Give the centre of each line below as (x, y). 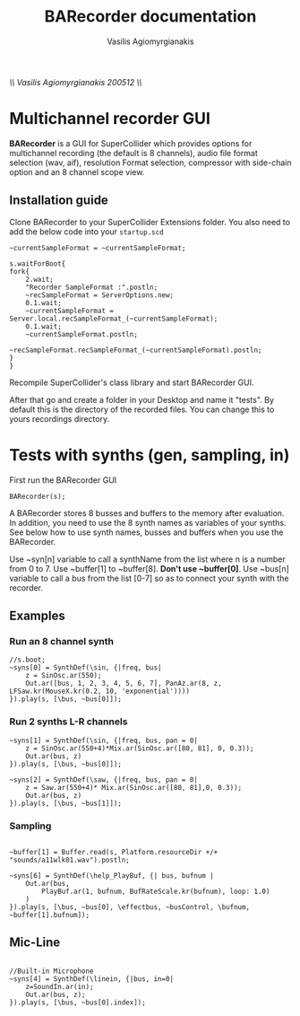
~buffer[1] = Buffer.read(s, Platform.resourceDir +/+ (114, 852)
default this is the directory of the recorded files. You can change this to (142, 409)
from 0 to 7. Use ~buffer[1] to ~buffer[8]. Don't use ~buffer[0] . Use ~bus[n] (149, 568)
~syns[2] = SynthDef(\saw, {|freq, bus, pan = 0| (104, 780)
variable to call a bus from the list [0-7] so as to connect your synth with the (149, 578)
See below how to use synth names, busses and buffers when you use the (146, 532)
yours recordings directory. (60, 418)
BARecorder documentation (150, 17)
